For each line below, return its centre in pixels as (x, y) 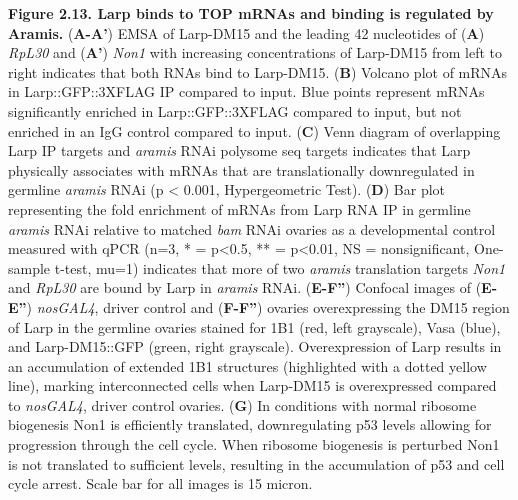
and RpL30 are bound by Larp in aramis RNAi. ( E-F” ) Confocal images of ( (245, 287)
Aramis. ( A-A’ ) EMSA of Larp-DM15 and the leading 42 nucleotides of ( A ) (246, 32)
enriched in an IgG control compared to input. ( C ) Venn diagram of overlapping (254, 130)
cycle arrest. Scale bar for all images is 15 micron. (160, 483)
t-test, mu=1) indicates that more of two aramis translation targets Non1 (280, 267)
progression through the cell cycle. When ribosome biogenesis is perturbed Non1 (254, 444)
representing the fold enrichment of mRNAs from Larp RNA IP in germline (239, 208)
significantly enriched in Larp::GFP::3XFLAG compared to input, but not (235, 110)
